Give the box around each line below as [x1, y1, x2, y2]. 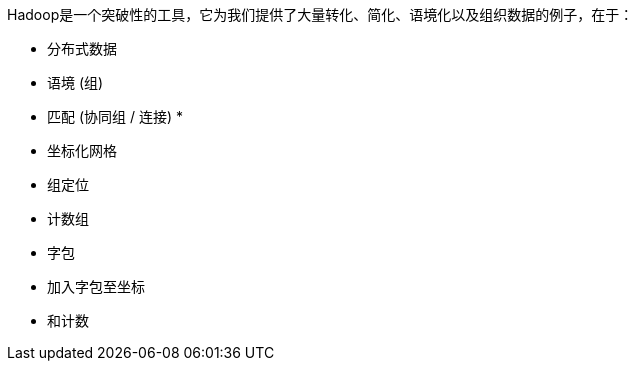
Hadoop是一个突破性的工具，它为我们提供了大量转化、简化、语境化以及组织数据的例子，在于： [7, 6, 634, 23]
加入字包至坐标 [47, 278, 145, 295]
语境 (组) [47, 74, 104, 91]
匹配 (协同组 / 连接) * [47, 108, 184, 125]
